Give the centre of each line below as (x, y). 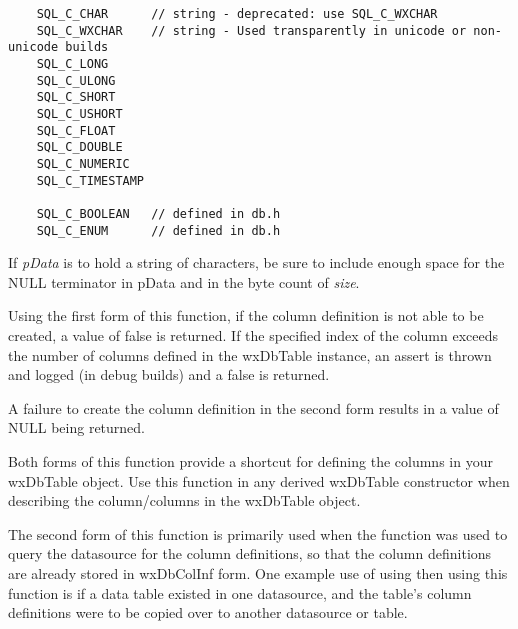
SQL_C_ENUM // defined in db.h (158, 230)
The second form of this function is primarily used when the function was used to (258, 533)
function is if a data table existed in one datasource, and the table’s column (240, 592)
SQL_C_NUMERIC (83, 163)
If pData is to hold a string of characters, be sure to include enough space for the (256, 262)
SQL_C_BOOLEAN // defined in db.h (158, 213)
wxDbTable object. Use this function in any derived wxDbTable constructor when (259, 480)
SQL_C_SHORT (76, 97)
